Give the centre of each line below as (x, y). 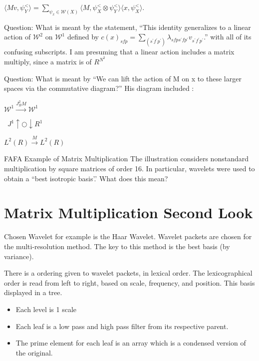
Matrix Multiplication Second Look (129, 212)
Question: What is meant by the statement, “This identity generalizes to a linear (128, 27)
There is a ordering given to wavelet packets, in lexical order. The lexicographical (128, 273)
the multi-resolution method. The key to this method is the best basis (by (117, 246)
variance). (19, 256)
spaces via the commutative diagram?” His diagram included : (99, 88)
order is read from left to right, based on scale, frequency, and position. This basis (129, 282)
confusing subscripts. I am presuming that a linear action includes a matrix (119, 51)
